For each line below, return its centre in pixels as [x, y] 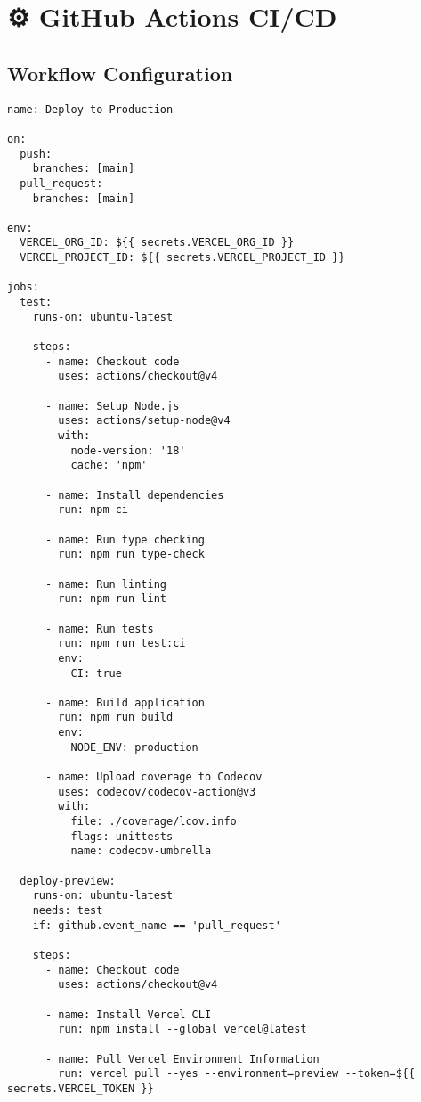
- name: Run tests [99, 629]
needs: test [68, 911]
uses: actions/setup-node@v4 [144, 421]
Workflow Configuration [120, 73]
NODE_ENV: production [134, 747]
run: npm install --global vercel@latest [182, 1029]
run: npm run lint [112, 599]
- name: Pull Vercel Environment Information [182, 1059]
